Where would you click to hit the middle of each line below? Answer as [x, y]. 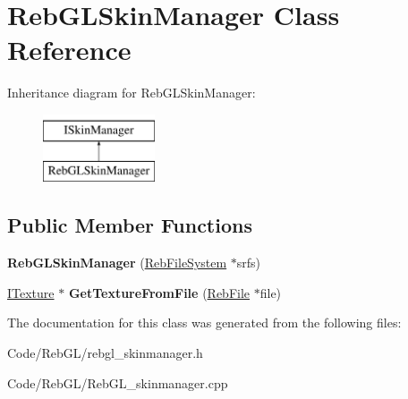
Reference [69, 50]
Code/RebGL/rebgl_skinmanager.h [105, 353]
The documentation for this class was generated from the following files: [204, 323]
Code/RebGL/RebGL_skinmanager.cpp [118, 382]
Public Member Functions [130, 225]
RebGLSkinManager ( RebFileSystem [117, 263]
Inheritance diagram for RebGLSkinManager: [132, 93]
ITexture [31, 292]
